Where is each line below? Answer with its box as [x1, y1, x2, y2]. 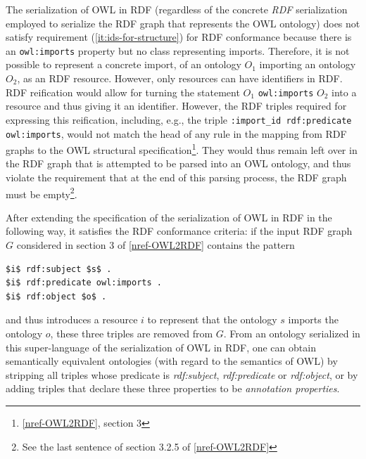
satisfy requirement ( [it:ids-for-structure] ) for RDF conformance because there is [6, 30, 352, 44]
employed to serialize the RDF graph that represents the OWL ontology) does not [6, 15, 360, 30]
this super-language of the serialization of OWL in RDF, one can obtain [6, 340, 316, 354]
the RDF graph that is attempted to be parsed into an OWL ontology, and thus [6, 156, 351, 171]
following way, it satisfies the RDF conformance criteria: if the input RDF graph [6, 224, 353, 238]
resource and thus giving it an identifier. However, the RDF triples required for [6, 98, 347, 113]
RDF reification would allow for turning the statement [6, 84, 240, 99]
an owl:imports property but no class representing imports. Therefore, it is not [6, 43, 350, 58]
